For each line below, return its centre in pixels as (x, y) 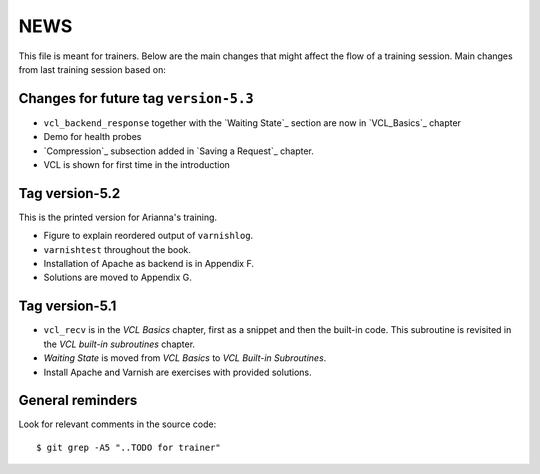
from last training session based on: (92, 69)
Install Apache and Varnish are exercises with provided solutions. (177, 372)
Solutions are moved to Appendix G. (117, 277)
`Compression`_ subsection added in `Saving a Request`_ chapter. (179, 151)
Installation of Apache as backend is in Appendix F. (149, 264)
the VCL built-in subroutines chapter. (119, 344)
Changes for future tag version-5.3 (136, 98)
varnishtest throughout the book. (117, 249)
